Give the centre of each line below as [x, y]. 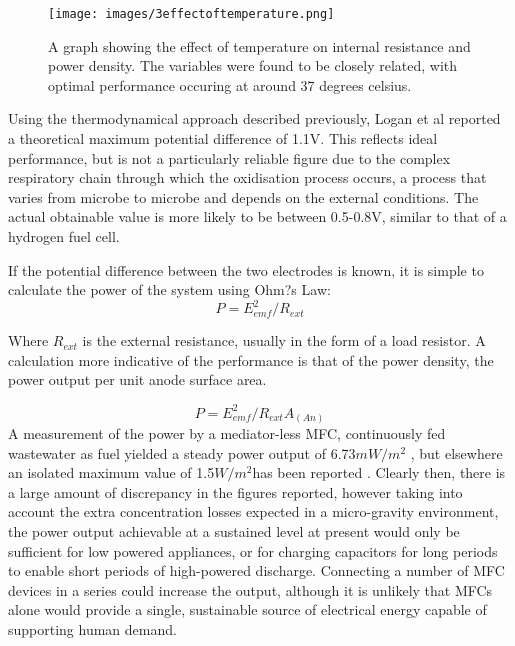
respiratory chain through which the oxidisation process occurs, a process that [247, 177]
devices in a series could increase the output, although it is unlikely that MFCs [250, 589]
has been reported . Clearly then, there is [379, 472]
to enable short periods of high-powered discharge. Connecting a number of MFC [256, 570]
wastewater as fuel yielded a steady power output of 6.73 [182, 452]
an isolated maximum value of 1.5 [111, 472]
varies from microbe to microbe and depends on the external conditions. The [243, 196]
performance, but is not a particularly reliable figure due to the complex [229, 157]
